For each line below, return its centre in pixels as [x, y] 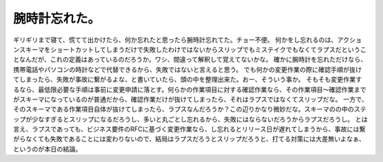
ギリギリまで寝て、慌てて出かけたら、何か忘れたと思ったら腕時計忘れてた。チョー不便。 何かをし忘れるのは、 [175, 40]
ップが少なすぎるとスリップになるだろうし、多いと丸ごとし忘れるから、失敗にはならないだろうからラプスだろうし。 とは [190, 119]
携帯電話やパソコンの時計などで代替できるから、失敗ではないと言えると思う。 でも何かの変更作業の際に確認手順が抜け [188, 69]
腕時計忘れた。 [57, 18]
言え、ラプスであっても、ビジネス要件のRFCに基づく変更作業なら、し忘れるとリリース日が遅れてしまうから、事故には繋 [189, 129]
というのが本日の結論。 [47, 148]
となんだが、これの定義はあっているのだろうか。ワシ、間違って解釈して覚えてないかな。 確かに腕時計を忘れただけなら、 [190, 60]
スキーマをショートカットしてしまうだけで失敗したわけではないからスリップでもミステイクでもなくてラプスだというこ [193, 49]
